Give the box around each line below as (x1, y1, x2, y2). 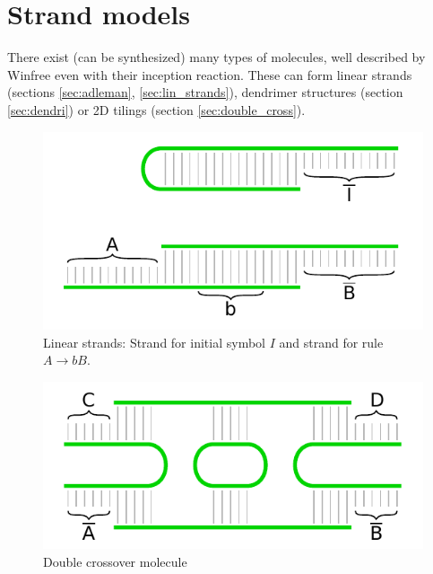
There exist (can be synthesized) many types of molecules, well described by (7, 48, 426, 66)
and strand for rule (279, 332, 384, 351)
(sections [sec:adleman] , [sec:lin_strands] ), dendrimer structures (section (7, 83, 403, 102)
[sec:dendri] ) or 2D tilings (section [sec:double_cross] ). (7, 100, 306, 119)
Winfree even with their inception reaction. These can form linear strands (7, 65, 412, 84)
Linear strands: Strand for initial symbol (43, 332, 265, 351)
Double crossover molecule (43, 552, 187, 570)
